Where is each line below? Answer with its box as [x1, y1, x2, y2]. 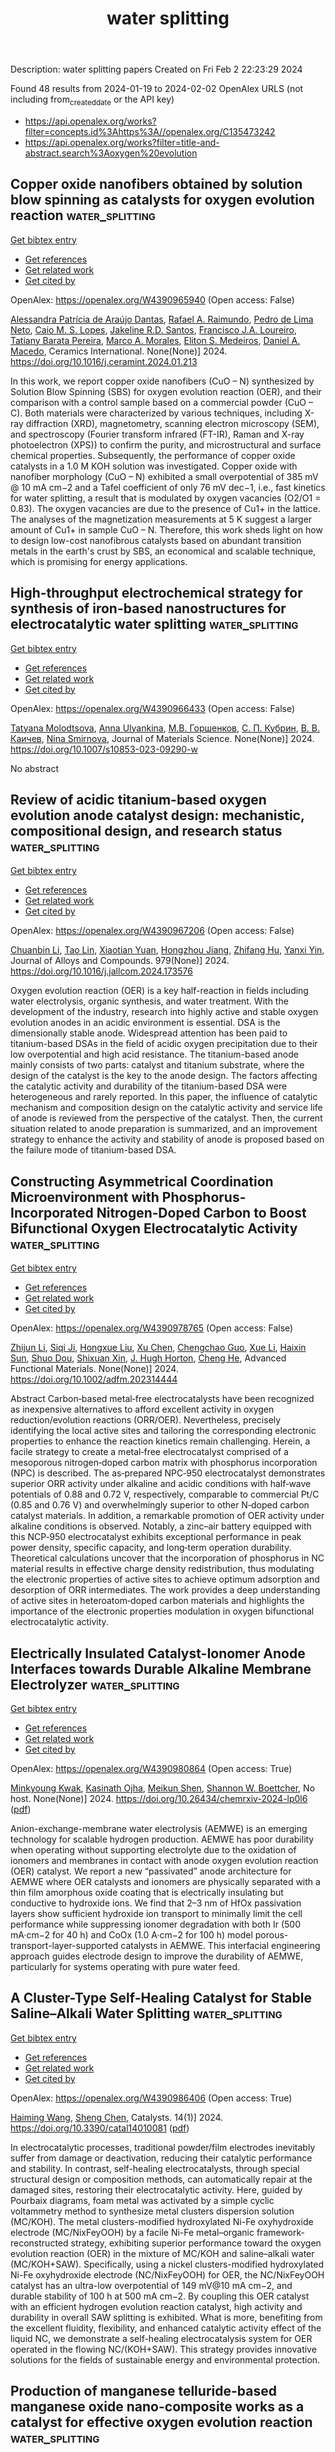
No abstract [10, 762, 59, 774]
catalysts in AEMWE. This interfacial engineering [120, 1940, 321, 1952]
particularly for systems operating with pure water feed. [10, 1961, 241, 1973]
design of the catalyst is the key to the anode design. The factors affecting [10, 1070, 318, 1082]
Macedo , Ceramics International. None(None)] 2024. [10, 345, 228, 357]
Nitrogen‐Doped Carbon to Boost [96, 1204, 307, 1221]
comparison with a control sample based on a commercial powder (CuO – [10, 396, 313, 408]
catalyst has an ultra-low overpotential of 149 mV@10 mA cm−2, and [10, 2279, 293, 2291]
